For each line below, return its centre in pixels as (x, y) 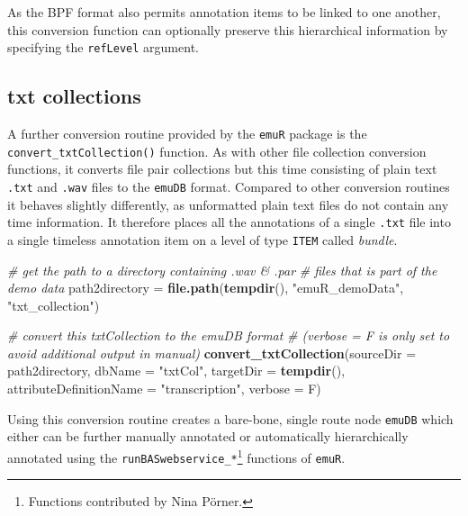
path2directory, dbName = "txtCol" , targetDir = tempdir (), (176, 371)
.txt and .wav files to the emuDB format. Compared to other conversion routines (229, 186)
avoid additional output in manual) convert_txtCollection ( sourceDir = (212, 353)
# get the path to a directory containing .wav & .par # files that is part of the (222, 270)
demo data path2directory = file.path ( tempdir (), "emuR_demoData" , (206, 288)
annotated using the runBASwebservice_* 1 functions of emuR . (176, 456)
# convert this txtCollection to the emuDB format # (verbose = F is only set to (229, 335)
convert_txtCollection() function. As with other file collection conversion (217, 151)
